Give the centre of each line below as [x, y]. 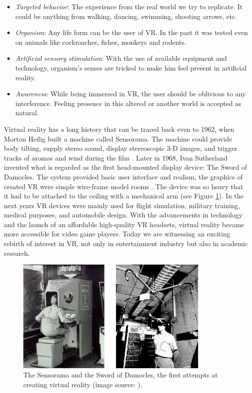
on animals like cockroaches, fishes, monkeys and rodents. [101, 42]
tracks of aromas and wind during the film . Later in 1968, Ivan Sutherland [116, 157]
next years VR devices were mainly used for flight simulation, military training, [122, 205]
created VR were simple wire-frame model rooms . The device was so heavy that [124, 186]
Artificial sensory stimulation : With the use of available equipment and [121, 58]
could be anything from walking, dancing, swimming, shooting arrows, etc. [126, 16]
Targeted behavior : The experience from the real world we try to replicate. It [129, 6]
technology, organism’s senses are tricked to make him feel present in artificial [131, 67]
